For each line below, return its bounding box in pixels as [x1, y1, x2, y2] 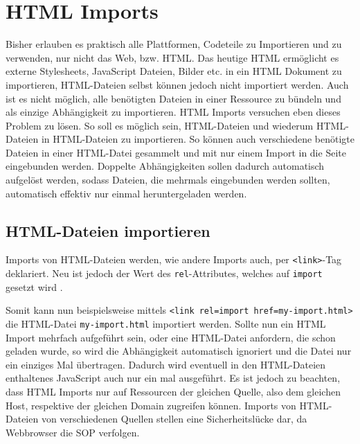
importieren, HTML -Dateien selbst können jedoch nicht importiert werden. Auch [6, 77, 349, 91]
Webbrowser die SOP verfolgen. [6, 425, 140, 439]
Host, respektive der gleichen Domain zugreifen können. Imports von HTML [6, 398, 329, 412]
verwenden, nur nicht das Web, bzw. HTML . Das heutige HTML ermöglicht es [6, 50, 339, 64]
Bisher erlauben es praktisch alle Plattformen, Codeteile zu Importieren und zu [6, 37, 342, 51]
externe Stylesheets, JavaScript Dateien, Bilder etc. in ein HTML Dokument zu [6, 64, 342, 78]
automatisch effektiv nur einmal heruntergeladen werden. [6, 186, 247, 200]
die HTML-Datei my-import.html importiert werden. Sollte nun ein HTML [6, 317, 326, 331]
